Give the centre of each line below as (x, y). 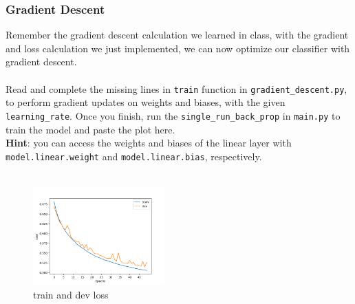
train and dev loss (71, 294)
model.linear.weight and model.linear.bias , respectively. (134, 156)
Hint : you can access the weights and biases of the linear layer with (149, 143)
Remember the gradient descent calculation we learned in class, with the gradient (177, 35)
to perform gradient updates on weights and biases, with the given (146, 102)
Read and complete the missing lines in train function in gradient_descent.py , (176, 88)
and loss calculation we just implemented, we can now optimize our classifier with (178, 48)
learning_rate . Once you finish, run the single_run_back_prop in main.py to (173, 115)
